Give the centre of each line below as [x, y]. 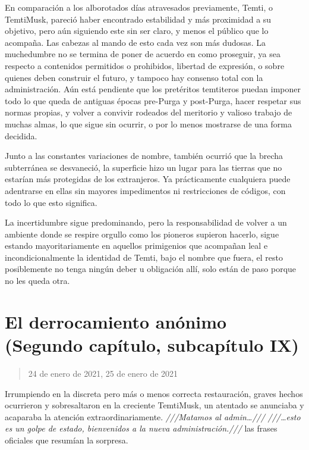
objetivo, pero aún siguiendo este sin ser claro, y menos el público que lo [137, 31]
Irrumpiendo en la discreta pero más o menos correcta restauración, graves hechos [154, 393]
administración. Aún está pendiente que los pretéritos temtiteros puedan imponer [153, 89]
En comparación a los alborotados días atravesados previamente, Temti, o [139, 7]
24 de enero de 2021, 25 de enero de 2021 [103, 373]
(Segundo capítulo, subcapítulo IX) [152, 345]
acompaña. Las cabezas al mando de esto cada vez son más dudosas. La [135, 42]
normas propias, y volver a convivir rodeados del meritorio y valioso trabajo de [149, 112]
